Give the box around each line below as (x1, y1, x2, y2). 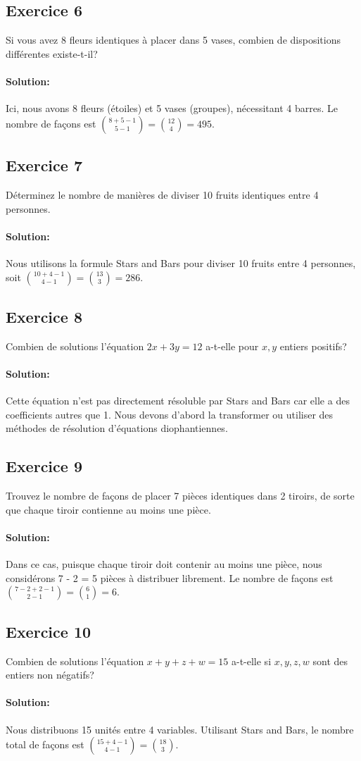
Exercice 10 (6, 620, 91, 642)
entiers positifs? (279, 338, 347, 353)
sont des (312, 653, 348, 668)
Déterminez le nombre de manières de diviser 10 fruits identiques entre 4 (6, 187, 319, 202)
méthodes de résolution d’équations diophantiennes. (6, 421, 228, 435)
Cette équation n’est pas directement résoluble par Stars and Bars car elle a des (6, 393, 350, 408)
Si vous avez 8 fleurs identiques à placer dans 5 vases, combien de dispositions (6, 32, 341, 47)
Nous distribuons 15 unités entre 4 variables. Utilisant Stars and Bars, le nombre (6, 722, 354, 736)
